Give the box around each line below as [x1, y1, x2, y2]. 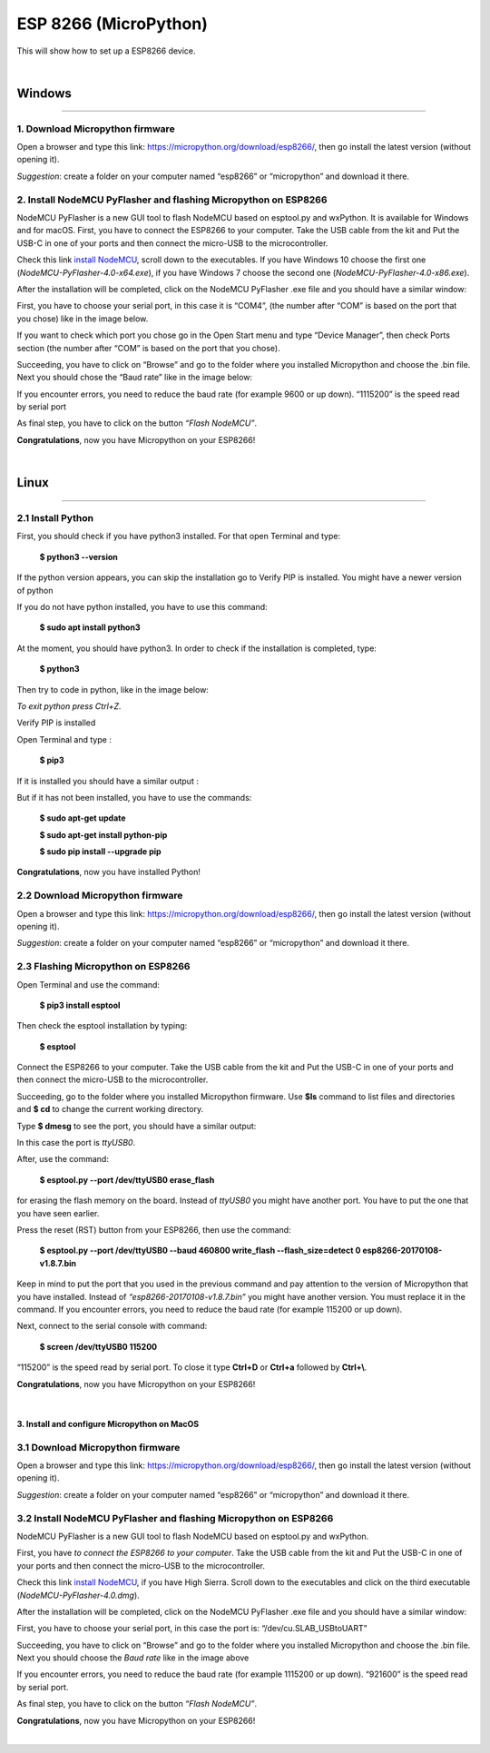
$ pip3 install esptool [39, 1000, 121, 1010]
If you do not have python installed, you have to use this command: [16, 601, 268, 612]
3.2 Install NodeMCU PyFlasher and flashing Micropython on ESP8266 [16, 1512, 334, 1524]
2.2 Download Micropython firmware [16, 890, 183, 902]
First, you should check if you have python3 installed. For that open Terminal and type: [16, 531, 340, 542]
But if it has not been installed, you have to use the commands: [16, 792, 252, 803]
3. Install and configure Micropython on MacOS [16, 1418, 200, 1429]
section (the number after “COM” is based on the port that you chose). [16, 342, 280, 353]
